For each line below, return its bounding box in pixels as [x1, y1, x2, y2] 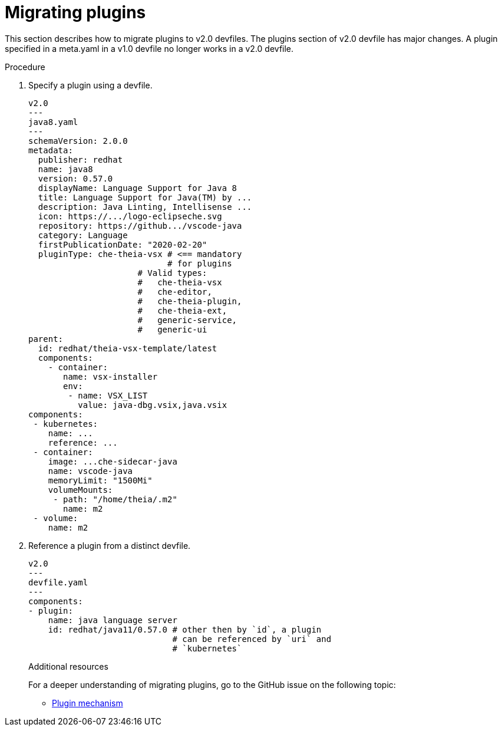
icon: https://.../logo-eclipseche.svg [38, 211, 222, 221]
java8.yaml [28, 117, 78, 127]
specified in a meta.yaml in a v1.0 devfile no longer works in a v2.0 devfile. [5, 43, 294, 54]
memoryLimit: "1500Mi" [48, 475, 153, 485]
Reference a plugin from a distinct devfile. [28, 540, 191, 551]
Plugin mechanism [52, 697, 123, 708]
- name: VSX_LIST [68, 390, 148, 400]
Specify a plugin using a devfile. [28, 80, 153, 90]
